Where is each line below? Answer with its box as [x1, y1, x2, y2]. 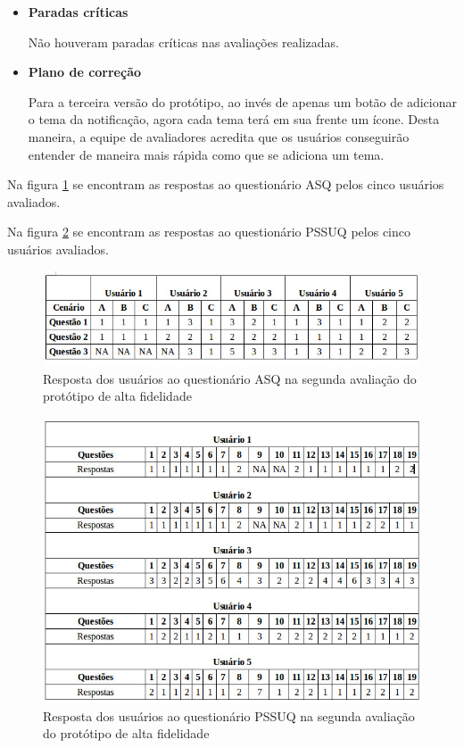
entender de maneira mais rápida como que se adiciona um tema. [28, 145, 385, 163]
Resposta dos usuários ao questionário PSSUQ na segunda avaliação [43, 706, 415, 725]
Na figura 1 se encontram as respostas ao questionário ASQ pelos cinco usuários [7, 175, 444, 194]
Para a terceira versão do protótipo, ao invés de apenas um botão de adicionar [28, 92, 457, 111]
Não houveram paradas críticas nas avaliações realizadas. [28, 32, 339, 51]
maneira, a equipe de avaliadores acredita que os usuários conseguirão [28, 127, 410, 145]
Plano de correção [28, 62, 142, 81]
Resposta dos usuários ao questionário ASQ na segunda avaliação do [43, 369, 417, 387]
